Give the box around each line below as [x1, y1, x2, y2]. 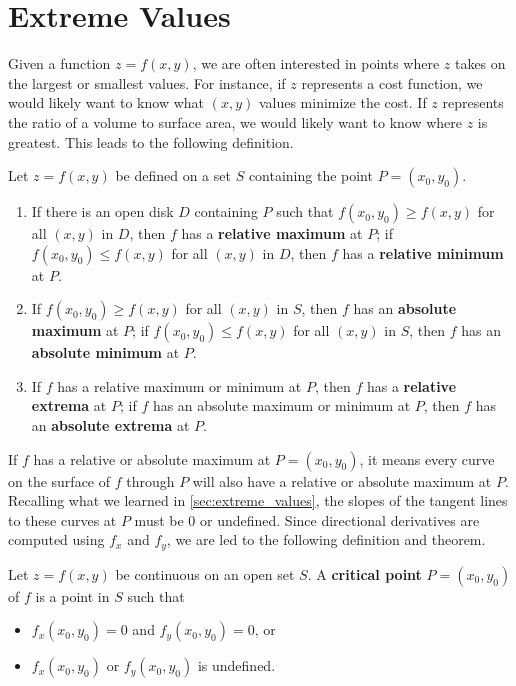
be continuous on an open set [115, 563, 295, 584]
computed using [8, 529, 105, 550]
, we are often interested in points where [192, 53, 440, 74]
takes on [454, 53, 506, 74]
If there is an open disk [31, 201, 174, 222]
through [126, 470, 175, 491]
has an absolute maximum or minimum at [152, 395, 411, 416]
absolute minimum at [31, 342, 180, 363]
